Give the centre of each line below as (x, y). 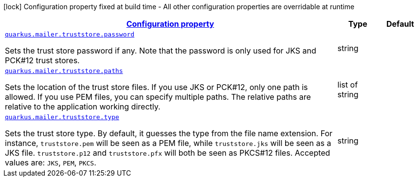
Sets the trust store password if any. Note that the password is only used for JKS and (161, 51)
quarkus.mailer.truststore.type (62, 117)
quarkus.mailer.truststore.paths (64, 71)
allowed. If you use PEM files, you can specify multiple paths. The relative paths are (158, 97)
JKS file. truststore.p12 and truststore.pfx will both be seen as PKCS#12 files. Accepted (168, 153)
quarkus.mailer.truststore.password (70, 34)
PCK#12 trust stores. (42, 60)
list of (348, 84)
